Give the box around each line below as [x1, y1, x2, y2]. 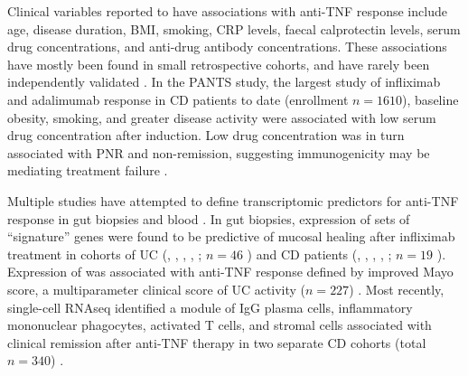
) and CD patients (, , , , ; [247, 244, 392, 263]
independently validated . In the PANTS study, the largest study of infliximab [7, 72, 441, 91]
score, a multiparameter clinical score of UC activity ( [7, 279, 306, 298]
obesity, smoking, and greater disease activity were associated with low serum [7, 108, 436, 127]
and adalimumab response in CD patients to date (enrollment [7, 89, 349, 108]
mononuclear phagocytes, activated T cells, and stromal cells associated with [7, 315, 432, 334]
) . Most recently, [349, 279, 445, 298]
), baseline [402, 89, 459, 108]
